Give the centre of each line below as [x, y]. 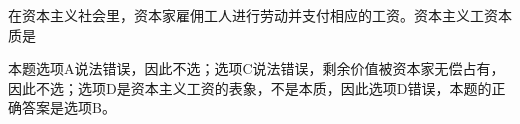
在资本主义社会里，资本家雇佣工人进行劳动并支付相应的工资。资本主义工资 [253, 15]
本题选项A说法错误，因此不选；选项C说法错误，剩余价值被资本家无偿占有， [256, 68]
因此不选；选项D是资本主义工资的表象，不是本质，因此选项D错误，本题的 [250, 87]
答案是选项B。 [68, 107]
